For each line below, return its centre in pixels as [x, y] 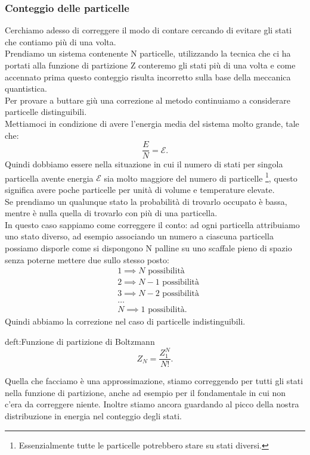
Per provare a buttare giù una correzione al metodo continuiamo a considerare [148, 100]
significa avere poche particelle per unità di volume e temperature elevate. [140, 190]
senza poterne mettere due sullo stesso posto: [87, 259]
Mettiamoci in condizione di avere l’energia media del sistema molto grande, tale [152, 123]
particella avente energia [49, 178]
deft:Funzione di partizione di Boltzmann [80, 341]
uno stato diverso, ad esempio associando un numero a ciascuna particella [139, 236]
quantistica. [26, 88]
